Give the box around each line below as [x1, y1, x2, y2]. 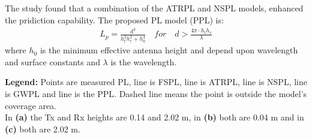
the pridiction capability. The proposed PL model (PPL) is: [5, 13, 224, 26]
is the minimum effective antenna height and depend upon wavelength [40, 44, 298, 56]
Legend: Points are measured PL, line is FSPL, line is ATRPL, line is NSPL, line [5, 75, 307, 88]
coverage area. [5, 99, 57, 111]
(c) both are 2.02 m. [5, 122, 80, 135]
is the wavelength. [110, 55, 177, 68]
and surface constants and [5, 55, 100, 68]
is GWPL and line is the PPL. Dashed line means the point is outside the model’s [5, 87, 307, 99]
